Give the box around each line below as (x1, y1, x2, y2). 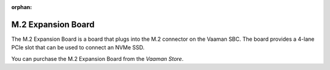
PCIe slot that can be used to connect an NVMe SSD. (11, 44, 145, 51)
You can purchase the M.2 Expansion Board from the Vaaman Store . (11, 55, 184, 62)
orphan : (11, 4, 32, 10)
